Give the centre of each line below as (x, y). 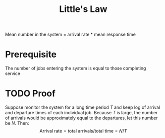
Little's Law (83, 9)
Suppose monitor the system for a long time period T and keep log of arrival (82, 107)
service (13, 73)
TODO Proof (30, 94)
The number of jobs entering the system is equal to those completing (76, 69)
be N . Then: (17, 123)
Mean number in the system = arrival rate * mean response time (71, 34)
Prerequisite (31, 54)
